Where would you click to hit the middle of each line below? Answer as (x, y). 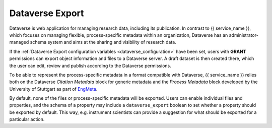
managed (19, 42)
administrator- (244, 35)
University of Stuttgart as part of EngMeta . (53, 89)
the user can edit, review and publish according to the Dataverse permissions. (90, 66)
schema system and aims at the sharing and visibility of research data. (103, 42)
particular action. (27, 119)
